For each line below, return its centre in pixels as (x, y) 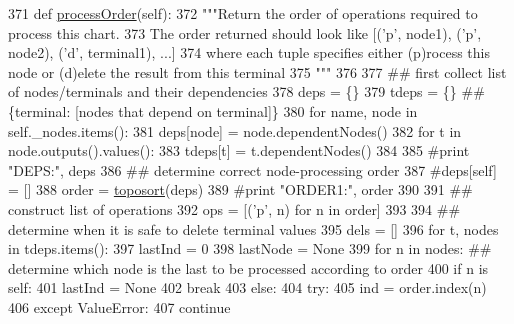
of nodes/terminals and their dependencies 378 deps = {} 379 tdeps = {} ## (246, 91)
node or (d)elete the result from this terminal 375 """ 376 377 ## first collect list (257, 71)
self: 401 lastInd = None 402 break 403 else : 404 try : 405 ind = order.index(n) (247, 287)
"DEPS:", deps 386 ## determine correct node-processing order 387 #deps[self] (252, 169)
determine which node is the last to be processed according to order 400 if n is (248, 267)
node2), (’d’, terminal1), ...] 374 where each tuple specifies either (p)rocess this (249, 52)
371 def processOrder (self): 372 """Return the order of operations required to (243, 13)
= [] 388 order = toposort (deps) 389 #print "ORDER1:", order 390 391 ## (240, 189)
